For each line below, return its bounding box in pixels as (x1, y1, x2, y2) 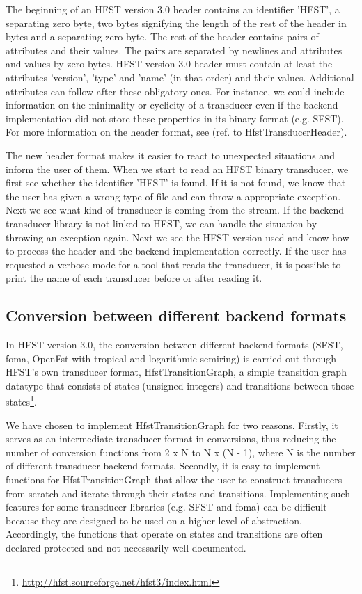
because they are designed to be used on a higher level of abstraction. (6, 513, 302, 527)
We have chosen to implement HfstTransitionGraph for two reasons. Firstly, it (6, 417, 338, 432)
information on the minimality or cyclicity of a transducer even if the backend (6, 97, 338, 112)
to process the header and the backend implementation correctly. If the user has (6, 243, 347, 258)
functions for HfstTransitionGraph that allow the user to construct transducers (6, 472, 343, 487)
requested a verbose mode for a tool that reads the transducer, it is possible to (6, 257, 341, 271)
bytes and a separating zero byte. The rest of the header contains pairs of (6, 29, 319, 44)
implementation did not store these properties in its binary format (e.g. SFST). (6, 111, 344, 125)
